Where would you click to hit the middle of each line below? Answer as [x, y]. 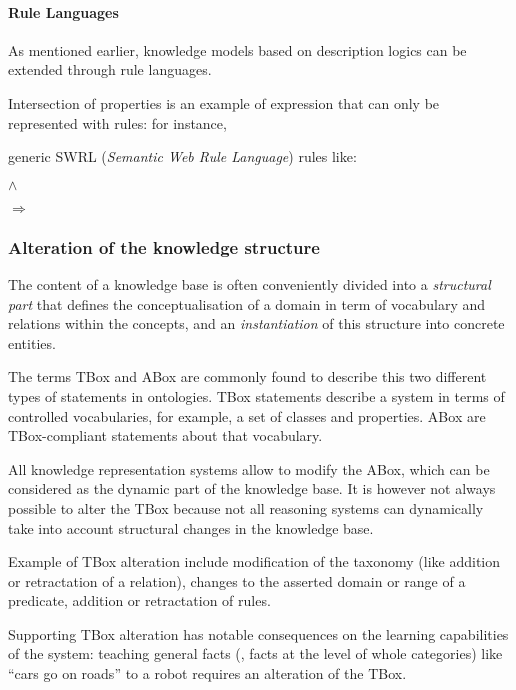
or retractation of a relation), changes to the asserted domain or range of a [237, 580]
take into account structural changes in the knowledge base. [191, 527]
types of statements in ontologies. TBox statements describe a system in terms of [256, 395]
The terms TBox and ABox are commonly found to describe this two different [247, 376]
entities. [32, 342]
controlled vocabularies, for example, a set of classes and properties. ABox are [247, 415]
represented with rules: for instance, [117, 122]
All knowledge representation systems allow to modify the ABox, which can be [249, 468]
